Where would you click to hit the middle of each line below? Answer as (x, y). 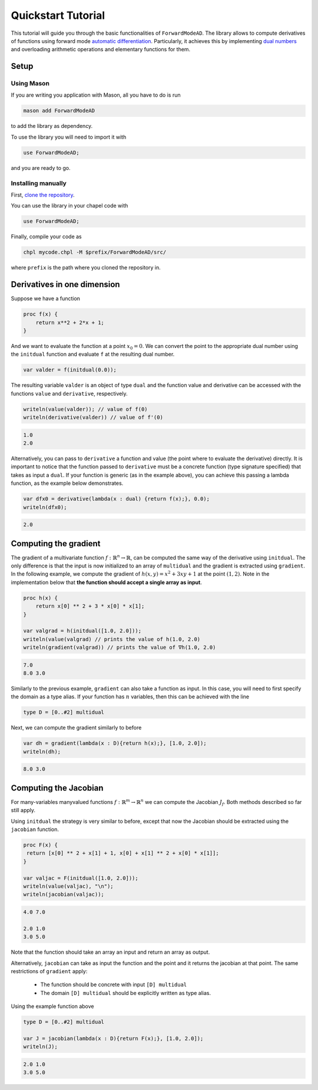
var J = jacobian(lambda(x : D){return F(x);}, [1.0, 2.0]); (113, 1038)
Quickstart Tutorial (58, 15)
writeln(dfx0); (45, 507)
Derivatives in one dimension (65, 285)
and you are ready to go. (41, 168)
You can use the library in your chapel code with (69, 206)
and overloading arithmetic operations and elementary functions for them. (101, 50)
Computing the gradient (56, 544)
